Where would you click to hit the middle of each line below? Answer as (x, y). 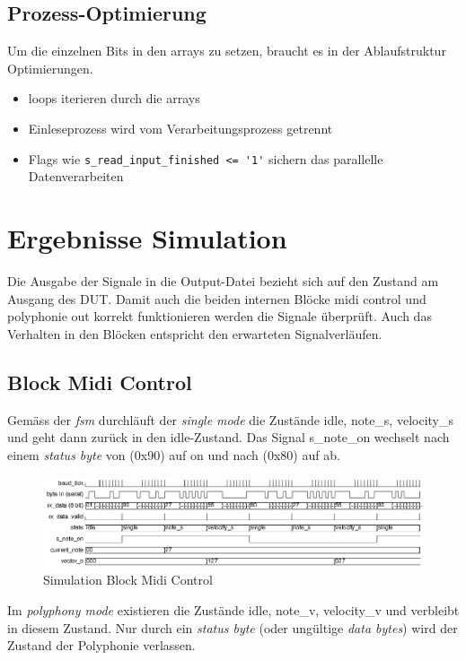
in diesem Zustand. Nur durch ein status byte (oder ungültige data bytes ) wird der (233, 627)
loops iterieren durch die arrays (114, 98)
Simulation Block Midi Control (128, 580)
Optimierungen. (50, 68)
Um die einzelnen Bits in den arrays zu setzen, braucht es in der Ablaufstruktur (227, 51)
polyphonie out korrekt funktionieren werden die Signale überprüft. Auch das (220, 316)
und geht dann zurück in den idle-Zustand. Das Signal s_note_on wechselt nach (229, 437)
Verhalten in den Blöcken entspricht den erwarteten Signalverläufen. (195, 333)
